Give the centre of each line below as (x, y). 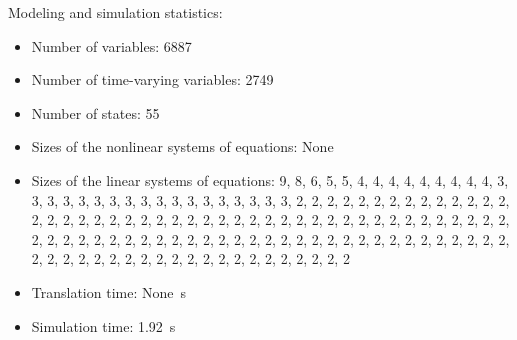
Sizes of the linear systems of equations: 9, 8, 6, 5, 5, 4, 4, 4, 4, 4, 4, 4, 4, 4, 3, (270, 179)
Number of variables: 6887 (111, 45)
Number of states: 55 (95, 112)
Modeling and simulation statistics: (115, 12)
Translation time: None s (108, 291)
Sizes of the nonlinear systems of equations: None (182, 146)
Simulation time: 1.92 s (103, 325)
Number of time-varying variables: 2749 (152, 79)
